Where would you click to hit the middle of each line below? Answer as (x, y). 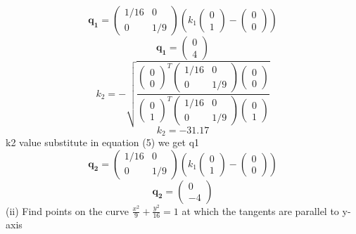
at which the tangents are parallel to (260, 210)
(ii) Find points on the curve (67, 210)
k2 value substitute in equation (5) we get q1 (103, 142)
